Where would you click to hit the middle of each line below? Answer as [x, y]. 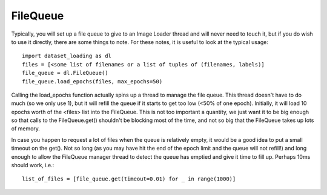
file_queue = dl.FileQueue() [65, 73]
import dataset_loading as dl [67, 56]
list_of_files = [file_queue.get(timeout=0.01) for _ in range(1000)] [129, 179]
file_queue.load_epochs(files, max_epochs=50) [92, 81]
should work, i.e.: [33, 165]
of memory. [26, 129]
